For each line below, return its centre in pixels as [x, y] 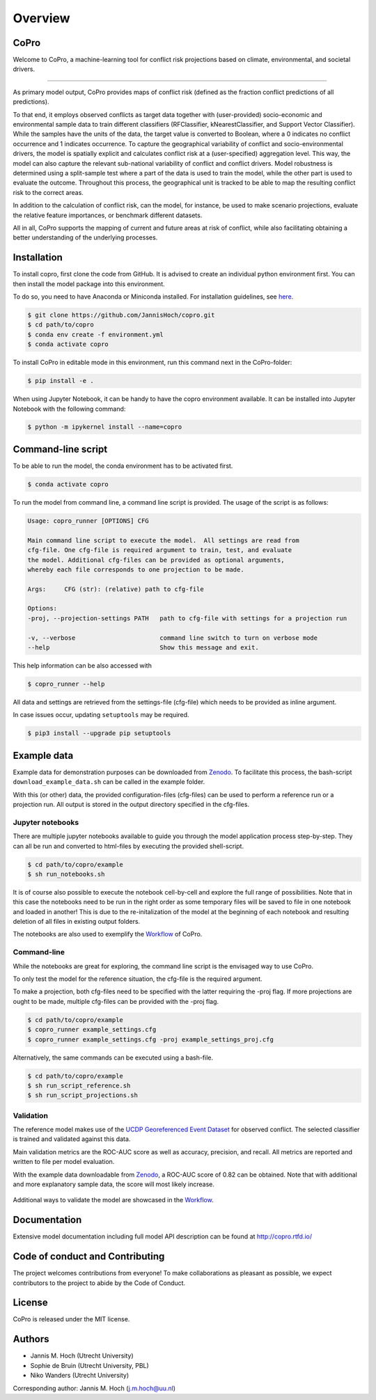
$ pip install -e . [61, 381]
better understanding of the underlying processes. [85, 237]
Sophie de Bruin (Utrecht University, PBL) [89, 1365]
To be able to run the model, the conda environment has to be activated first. [123, 466]
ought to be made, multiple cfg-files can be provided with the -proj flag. [116, 1001]
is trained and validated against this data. [72, 1139]
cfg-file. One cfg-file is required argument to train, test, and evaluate [160, 550]
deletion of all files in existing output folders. [77, 922]
